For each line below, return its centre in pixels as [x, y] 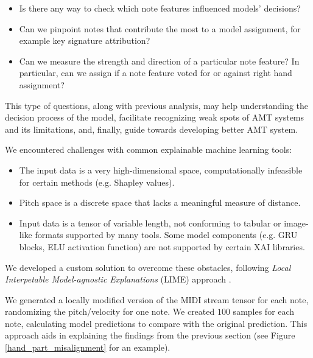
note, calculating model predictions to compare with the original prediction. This [156, 323]
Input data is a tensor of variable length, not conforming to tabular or [150, 223]
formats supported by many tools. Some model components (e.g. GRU [166, 235]
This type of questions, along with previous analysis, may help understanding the [157, 105]
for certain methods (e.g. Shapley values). [97, 182]
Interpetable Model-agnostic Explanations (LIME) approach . [118, 279]
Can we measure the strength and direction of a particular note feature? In [159, 61]
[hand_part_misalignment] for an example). [88, 347]
